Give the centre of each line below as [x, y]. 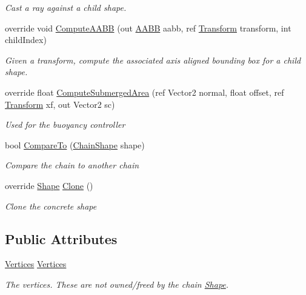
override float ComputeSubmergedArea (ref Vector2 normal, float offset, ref [145, 92]
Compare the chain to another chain [72, 165]
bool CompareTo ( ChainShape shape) [75, 144]
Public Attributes [61, 238]
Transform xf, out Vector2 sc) [60, 104]
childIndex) [26, 40]
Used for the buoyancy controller [65, 124]
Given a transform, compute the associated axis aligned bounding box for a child [153, 60]
